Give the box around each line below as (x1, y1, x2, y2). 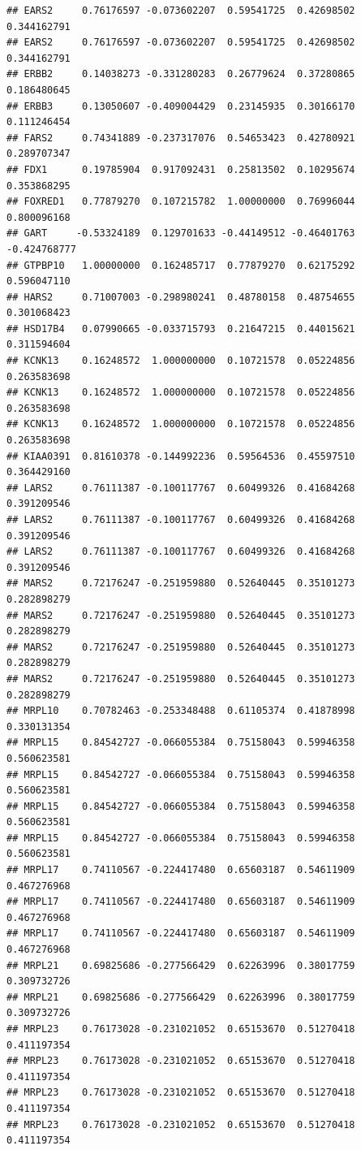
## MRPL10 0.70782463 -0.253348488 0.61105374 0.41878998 (6, 705, 355, 717)
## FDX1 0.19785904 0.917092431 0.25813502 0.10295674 (6, 163, 355, 175)
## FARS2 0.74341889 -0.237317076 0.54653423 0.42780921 (6, 132, 355, 144)
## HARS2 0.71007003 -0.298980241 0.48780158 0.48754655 (6, 291, 355, 303)
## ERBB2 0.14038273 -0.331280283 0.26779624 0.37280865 (6, 68, 355, 80)
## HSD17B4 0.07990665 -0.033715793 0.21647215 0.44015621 (6, 322, 355, 335)
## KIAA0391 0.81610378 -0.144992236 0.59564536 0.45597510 (6, 450, 355, 462)
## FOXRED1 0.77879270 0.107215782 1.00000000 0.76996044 (6, 196, 355, 208)
